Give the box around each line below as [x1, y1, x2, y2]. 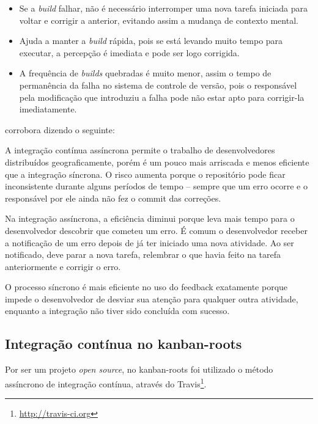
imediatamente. [19, 103, 77, 115]
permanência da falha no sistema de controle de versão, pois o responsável [19, 78, 297, 91]
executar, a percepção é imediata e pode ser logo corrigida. [19, 46, 240, 59]
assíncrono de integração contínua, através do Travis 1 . [5, 375, 207, 390]
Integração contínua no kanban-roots [5, 334, 242, 353]
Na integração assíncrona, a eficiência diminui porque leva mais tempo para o [5, 212, 295, 225]
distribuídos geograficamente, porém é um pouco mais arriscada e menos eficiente [5, 155, 309, 168]
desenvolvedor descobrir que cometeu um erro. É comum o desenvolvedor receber [5, 224, 308, 236]
